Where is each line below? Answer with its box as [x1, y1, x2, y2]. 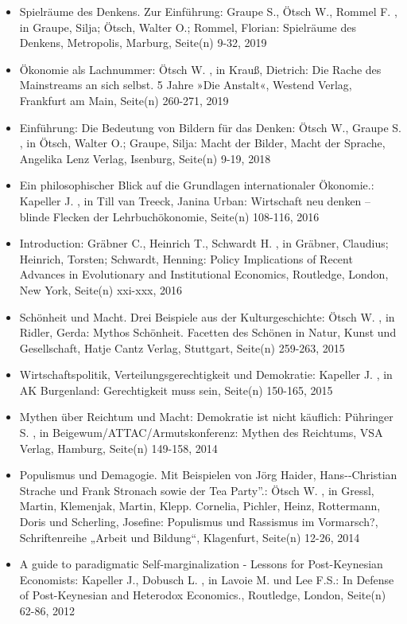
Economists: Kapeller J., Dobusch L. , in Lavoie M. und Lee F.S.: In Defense [19, 571, 394, 587]
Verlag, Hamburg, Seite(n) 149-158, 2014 [19, 439, 218, 456]
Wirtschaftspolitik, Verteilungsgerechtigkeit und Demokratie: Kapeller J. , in [19, 366, 393, 383]
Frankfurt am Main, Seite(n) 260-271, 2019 [19, 92, 229, 108]
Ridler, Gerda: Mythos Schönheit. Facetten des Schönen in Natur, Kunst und [19, 324, 397, 341]
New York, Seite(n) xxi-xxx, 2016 [19, 281, 183, 298]
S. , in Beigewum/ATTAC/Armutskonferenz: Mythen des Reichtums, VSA [19, 424, 383, 441]
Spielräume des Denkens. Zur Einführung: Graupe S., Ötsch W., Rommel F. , [19, 3, 397, 19]
